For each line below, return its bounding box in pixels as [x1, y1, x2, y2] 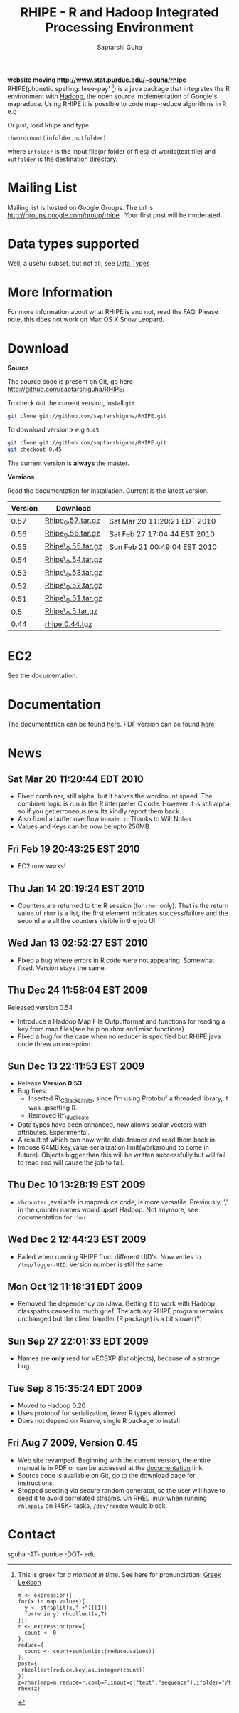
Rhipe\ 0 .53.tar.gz [45, 567, 103, 578]
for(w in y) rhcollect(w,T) [24, 1610, 108, 1618]
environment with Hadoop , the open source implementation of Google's [7, 92, 218, 100]
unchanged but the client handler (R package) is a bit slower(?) [17, 1315, 203, 1323]
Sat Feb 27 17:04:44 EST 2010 [109, 529, 216, 538]
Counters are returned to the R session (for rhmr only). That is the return [17, 901, 229, 910]
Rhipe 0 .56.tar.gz [45, 529, 101, 540]
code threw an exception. [17, 1039, 92, 1048]
